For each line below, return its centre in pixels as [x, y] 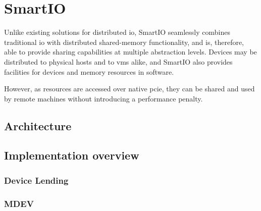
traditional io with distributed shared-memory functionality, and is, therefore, [124, 42]
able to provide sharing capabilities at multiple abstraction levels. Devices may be [130, 52]
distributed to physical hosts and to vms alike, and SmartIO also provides [118, 61]
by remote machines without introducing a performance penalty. [103, 98]
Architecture [38, 125]
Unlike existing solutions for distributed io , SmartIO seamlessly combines [117, 32]
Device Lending [36, 180]
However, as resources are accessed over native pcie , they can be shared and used [129, 89]
